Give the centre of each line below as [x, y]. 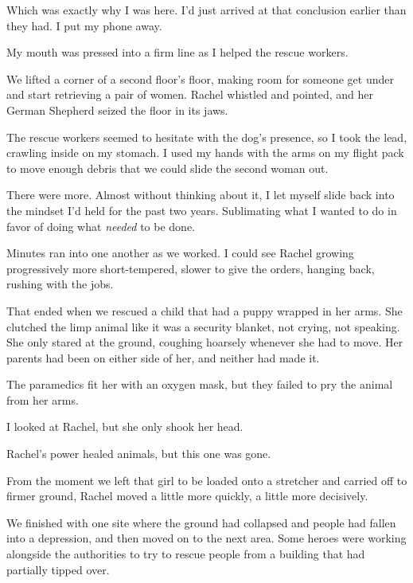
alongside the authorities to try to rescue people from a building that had [186, 554]
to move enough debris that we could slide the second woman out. [168, 168]
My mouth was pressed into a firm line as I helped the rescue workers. [177, 52]
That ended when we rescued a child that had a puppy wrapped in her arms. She [205, 310]
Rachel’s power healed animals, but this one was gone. [139, 454]
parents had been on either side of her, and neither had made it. [163, 357]
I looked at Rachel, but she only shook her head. [125, 426]
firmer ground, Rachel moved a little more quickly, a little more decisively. [187, 496]
